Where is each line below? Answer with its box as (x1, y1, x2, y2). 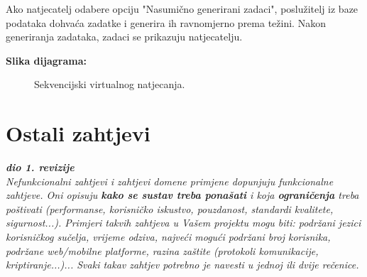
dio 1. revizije (6, 160, 75, 175)
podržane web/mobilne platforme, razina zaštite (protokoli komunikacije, (6, 243, 319, 258)
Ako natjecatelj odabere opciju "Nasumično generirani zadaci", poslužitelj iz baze (6, 1, 358, 16)
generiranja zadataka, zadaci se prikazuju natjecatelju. (6, 29, 243, 44)
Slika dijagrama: (6, 53, 87, 67)
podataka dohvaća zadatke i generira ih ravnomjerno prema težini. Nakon (6, 15, 326, 30)
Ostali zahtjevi (6, 119, 150, 148)
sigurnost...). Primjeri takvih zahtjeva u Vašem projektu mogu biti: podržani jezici (6, 215, 361, 230)
